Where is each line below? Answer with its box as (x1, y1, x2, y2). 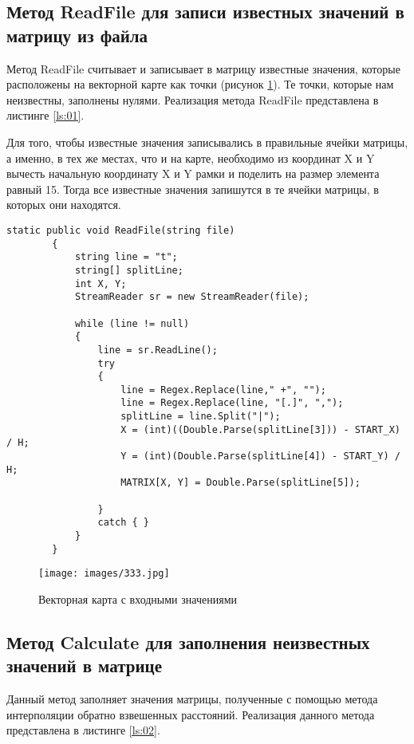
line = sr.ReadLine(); (97, 344, 218, 356)
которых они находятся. (6, 196, 121, 213)
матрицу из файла (6, 22, 148, 47)
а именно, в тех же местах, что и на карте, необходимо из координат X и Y (6, 149, 375, 166)
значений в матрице (6, 653, 162, 678)
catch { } (97, 517, 149, 529)
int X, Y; (74, 278, 127, 289)
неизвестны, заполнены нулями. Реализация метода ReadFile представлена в (6, 91, 379, 108)
